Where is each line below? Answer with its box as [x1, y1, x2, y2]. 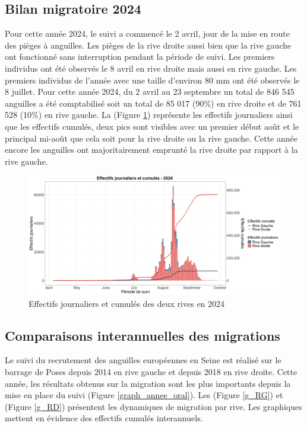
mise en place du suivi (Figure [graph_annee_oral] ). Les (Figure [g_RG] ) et [5, 389, 283, 401]
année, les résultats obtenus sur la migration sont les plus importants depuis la [5, 377, 291, 389]
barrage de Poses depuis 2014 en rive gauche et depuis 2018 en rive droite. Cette [5, 365, 297, 377]
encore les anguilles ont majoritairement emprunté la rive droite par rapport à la [5, 143, 298, 156]
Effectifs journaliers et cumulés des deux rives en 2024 [29, 297, 225, 309]
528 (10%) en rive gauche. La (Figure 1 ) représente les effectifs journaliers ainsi [5, 108, 293, 121]
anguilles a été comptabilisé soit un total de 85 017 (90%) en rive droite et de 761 [5, 97, 302, 109]
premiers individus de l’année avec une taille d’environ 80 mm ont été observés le [5, 73, 300, 86]
